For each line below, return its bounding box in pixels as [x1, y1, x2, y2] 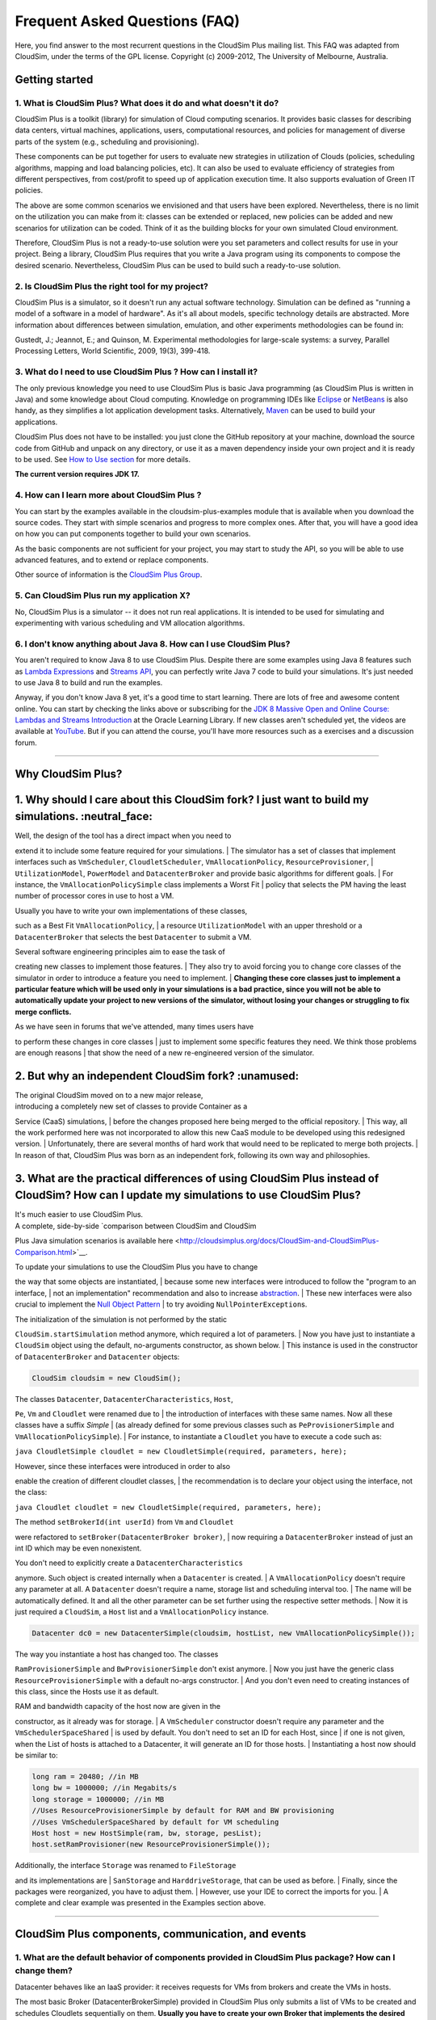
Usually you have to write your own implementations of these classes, [15, 906, 248, 915]
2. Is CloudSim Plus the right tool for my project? [15, 280, 209, 292]
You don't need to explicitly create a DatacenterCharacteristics [15, 1558, 244, 1568]
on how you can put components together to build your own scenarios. [15, 529, 251, 539]
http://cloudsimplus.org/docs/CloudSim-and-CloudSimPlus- [179, 1236, 379, 1246]
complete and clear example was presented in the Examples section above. [15, 1898, 266, 1908]
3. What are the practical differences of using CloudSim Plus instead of [15, 1172, 379, 1185]
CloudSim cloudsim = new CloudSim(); [31, 1374, 182, 1382]
